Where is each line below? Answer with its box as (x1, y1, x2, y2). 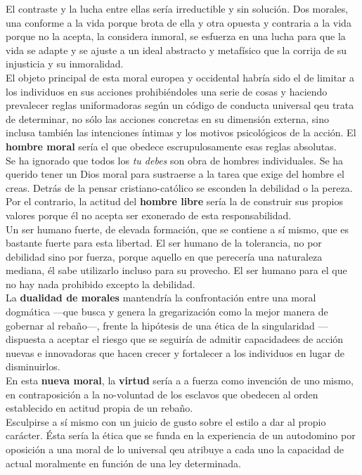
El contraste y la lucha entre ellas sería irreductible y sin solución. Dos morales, (6, 1, 349, 15)
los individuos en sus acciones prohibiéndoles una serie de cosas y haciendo (6, 84, 328, 98)
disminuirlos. (6, 359, 60, 374)
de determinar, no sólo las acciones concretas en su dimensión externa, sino (6, 111, 329, 126)
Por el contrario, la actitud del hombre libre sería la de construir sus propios (6, 194, 343, 209)
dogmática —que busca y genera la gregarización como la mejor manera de (6, 304, 328, 319)
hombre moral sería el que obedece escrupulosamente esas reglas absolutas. (6, 138, 337, 153)
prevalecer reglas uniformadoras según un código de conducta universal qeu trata (6, 98, 354, 112)
